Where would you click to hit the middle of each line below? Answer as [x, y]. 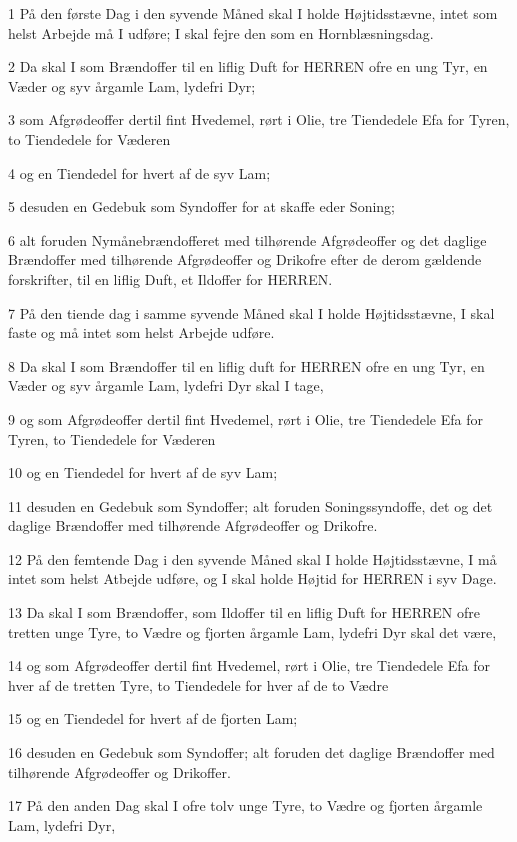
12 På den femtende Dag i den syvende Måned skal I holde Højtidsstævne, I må [252, 558]
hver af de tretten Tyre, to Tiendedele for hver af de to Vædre [198, 684]
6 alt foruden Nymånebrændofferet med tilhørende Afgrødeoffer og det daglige [247, 239]
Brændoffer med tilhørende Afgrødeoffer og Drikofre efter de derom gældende [245, 259]
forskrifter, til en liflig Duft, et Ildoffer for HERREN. [170, 278]
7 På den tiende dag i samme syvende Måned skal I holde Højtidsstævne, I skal [251, 312]
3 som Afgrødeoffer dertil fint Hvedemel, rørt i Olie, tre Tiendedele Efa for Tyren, [259, 119]
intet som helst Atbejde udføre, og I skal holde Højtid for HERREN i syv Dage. [252, 578]
